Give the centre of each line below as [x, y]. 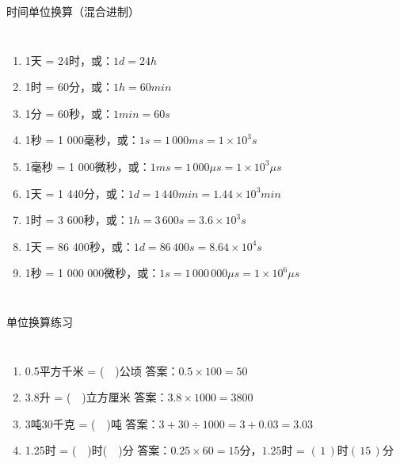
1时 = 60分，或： [69, 87]
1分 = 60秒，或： [69, 113]
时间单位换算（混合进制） [73, 11]
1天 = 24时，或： [69, 60]
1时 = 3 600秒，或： [76, 220]
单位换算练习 [40, 321]
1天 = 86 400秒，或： [79, 246]
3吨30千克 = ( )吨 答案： [92, 423]
